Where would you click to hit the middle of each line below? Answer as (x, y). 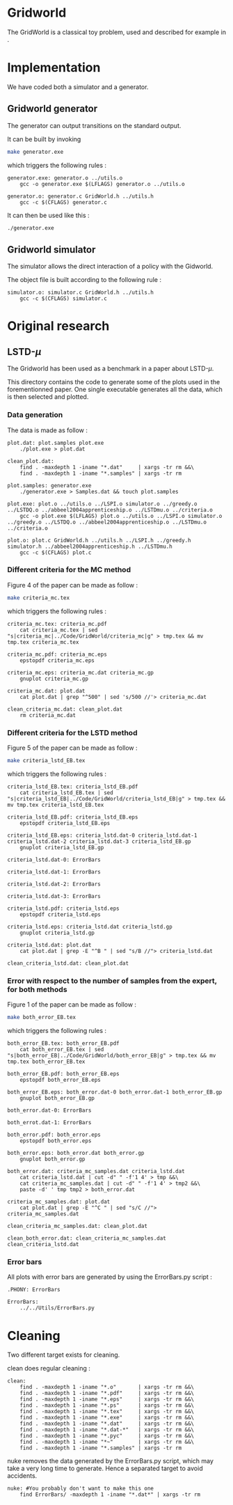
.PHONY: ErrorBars (34, 1290)
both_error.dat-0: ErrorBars (49, 1111)
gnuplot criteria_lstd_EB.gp (62, 847)
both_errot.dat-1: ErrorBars (49, 1123)
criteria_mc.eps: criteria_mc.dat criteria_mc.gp (81, 672)
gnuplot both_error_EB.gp (57, 1098)
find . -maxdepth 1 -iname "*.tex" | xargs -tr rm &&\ (107, 1412)
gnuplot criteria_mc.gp (54, 679)
